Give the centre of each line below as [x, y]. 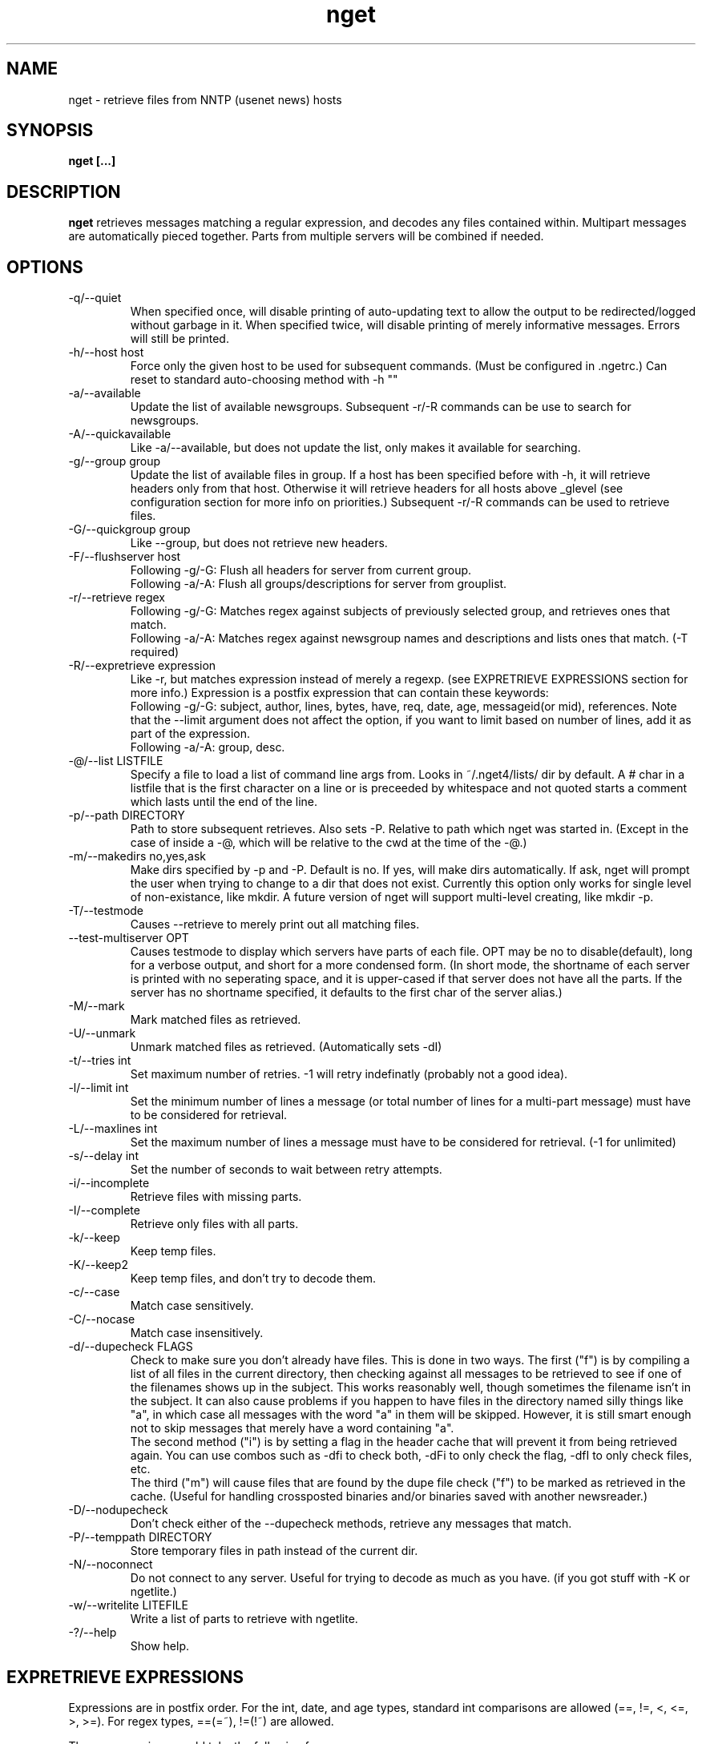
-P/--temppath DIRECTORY [140, 1537]
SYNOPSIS [50, 131]
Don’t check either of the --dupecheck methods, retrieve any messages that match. [351, 1524]
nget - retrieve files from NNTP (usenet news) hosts [205, 99]
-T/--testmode [106, 911]
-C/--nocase [102, 1319]
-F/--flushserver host [125, 557]
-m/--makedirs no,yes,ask [137, 856]
